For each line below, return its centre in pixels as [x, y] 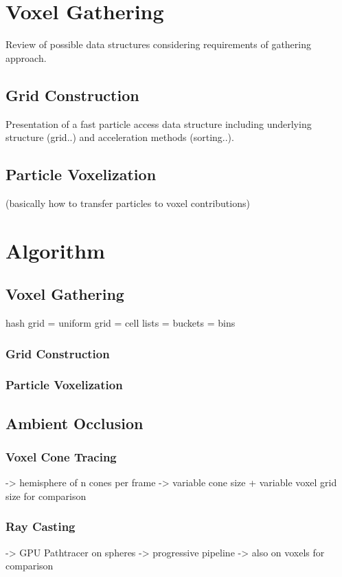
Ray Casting [41, 526]
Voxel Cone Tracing [61, 457]
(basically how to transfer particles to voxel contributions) [128, 203]
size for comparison [46, 496]
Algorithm [55, 250]
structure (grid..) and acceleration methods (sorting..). [120, 137]
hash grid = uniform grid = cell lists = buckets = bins [121, 323]
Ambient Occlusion [75, 423]
